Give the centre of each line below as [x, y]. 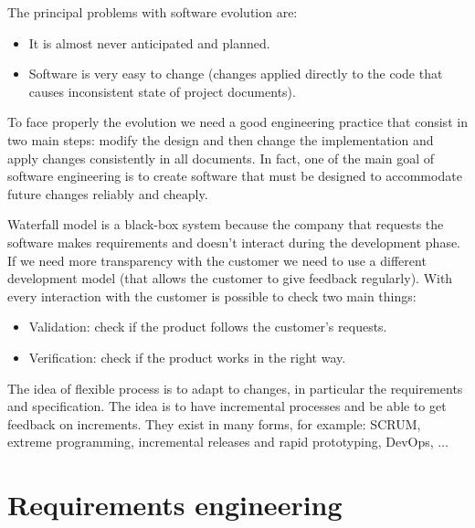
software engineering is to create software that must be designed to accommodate [235, 176]
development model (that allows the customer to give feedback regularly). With [230, 278]
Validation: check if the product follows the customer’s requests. [208, 327]
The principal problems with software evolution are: [153, 12]
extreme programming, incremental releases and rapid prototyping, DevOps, [221, 442]
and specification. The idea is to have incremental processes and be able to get [227, 406]
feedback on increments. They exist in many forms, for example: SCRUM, [214, 423]
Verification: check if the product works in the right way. [187, 357]
